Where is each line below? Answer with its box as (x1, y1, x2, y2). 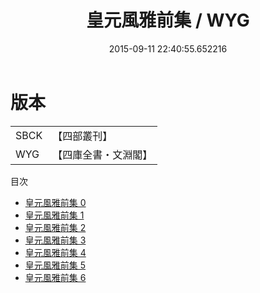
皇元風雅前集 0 (24, 196, 87, 208)
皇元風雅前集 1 (24, 209, 85, 221)
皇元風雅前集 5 (24, 259, 87, 271)
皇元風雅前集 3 (24, 234, 87, 246)
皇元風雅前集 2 (24, 221, 87, 233)
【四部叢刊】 (52, 129, 113, 143)
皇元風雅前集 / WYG (86, 9, 250, 32)
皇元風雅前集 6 (24, 271, 87, 283)
